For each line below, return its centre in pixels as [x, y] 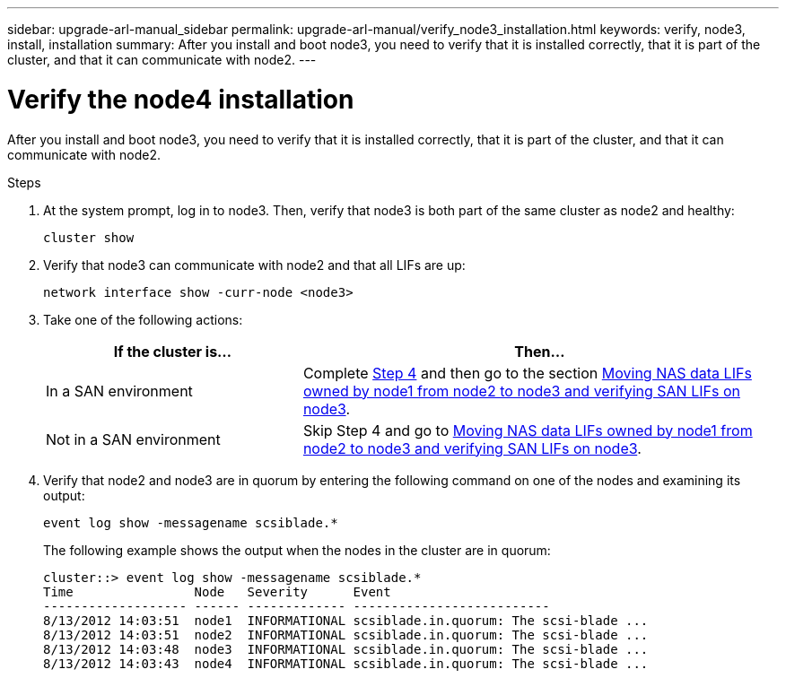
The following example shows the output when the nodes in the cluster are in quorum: [297, 550]
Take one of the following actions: [143, 319]
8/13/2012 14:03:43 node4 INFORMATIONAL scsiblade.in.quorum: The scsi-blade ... [346, 663]
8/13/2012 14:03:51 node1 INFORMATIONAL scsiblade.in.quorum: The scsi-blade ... [346, 620]
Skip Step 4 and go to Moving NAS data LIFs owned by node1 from [528, 430]
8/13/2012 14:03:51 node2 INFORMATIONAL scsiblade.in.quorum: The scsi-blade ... [346, 635]
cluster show [89, 237]
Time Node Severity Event [217, 591]
